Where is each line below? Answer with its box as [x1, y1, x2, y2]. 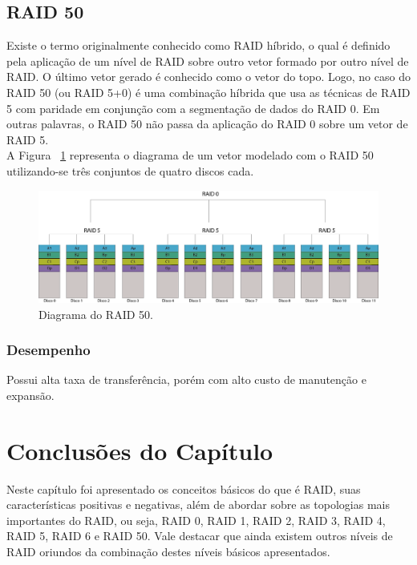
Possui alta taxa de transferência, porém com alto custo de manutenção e [6, 371, 366, 388]
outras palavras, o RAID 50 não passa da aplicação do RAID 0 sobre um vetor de [6, 115, 408, 132]
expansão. [6, 386, 55, 403]
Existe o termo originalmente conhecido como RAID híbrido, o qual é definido [6, 37, 391, 54]
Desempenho [6, 340, 91, 360]
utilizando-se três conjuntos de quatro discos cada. [6, 162, 254, 179]
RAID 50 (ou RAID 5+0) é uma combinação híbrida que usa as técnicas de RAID [6, 83, 411, 100]
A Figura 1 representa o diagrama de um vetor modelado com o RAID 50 [6, 147, 374, 163]
